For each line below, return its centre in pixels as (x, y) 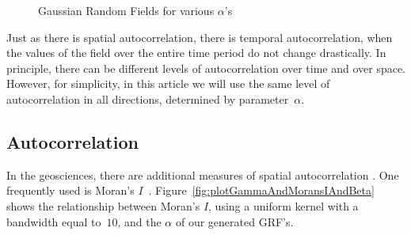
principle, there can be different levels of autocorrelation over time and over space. (206, 68)
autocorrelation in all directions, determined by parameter (148, 99)
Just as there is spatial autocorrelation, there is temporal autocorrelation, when (200, 37)
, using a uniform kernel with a (284, 205)
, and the (139, 221)
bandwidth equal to (54, 221)
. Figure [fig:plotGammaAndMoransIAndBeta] (261, 190)
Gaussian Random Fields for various (126, 10)
